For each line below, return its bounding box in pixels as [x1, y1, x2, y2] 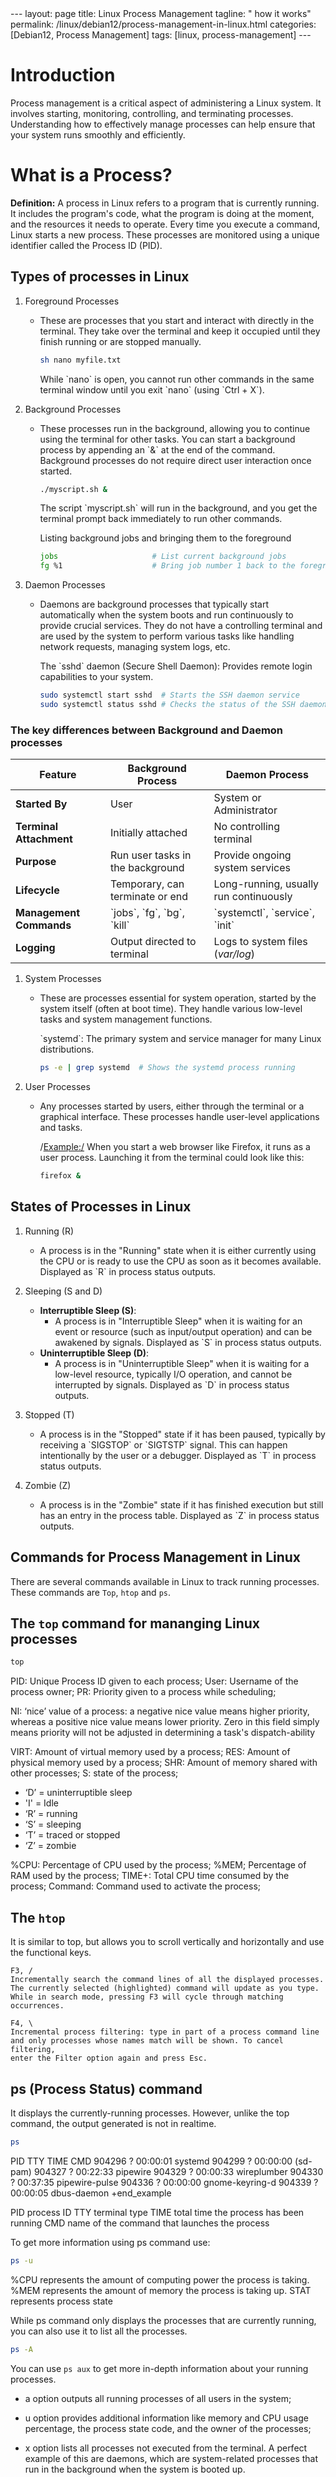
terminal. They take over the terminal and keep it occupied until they [39, 325, 321, 337]
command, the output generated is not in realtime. [10, 2117, 217, 2129]
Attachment [15, 832, 73, 846]
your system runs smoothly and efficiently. [10, 128, 186, 141]
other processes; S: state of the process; [10, 1767, 179, 1779]
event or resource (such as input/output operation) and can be [54, 1325, 313, 1337]
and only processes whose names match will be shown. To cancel [10, 2036, 284, 2046]
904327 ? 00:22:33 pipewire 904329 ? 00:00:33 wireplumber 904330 [33, 2165, 324, 2177]
